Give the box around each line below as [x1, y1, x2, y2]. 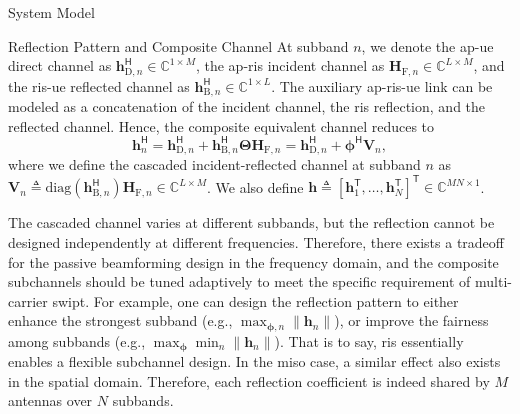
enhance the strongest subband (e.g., [8, 310, 233, 331]
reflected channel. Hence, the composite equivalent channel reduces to [8, 115, 435, 136]
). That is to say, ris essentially [274, 330, 464, 351]
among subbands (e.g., [8, 330, 146, 351]
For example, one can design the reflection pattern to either [93, 290, 459, 311]
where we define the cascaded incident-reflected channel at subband [8, 154, 421, 175]
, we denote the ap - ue [361, 35, 494, 56]
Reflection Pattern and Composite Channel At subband [8, 35, 349, 56]
